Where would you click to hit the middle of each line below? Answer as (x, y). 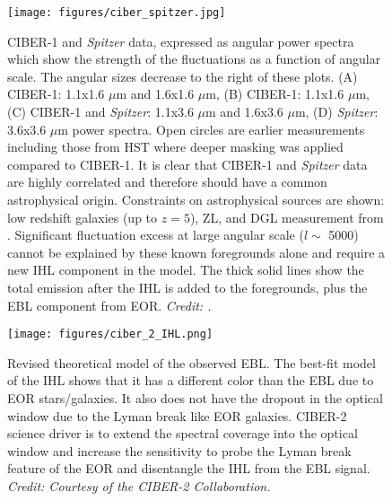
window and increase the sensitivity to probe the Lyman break (179, 450)
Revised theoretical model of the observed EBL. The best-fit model (192, 362)
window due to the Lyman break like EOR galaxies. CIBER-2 (177, 415)
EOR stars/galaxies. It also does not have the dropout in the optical (195, 398)
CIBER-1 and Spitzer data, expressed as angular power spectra (181, 41)
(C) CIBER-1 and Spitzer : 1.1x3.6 (100, 112)
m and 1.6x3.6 (244, 112)
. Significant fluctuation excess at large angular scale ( (156, 235)
